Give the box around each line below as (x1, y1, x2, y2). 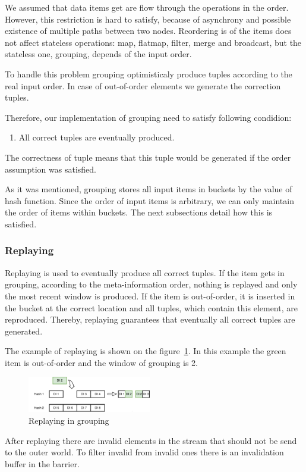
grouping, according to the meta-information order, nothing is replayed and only (5, 278, 298, 290)
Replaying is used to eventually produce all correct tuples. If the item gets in (5, 266, 285, 279)
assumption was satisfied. (5, 162, 96, 175)
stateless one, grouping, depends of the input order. (5, 48, 192, 60)
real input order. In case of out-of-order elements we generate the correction (5, 79, 281, 92)
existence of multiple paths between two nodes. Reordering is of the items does (5, 24, 292, 37)
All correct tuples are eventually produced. (18, 131, 175, 143)
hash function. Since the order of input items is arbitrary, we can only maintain (5, 194, 294, 207)
